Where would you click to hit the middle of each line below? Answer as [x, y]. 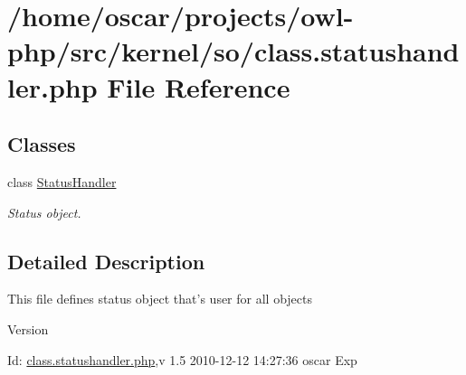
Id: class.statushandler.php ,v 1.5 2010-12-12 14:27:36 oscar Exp [182, 359]
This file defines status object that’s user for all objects [160, 299]
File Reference [199, 86]
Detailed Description [106, 261]
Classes [42, 144]
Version [28, 328]
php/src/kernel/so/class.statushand [233, 51]
